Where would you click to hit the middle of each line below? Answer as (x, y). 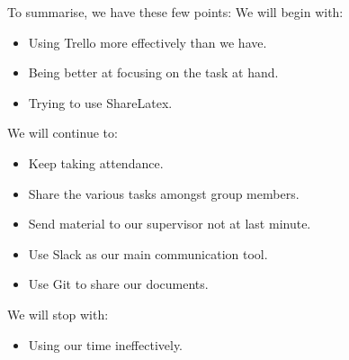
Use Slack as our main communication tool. (148, 253)
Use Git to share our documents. (118, 284)
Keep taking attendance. (96, 162)
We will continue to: (63, 133)
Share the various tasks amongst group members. (164, 193)
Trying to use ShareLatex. (100, 102)
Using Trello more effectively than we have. (148, 42)
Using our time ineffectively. (106, 344)
